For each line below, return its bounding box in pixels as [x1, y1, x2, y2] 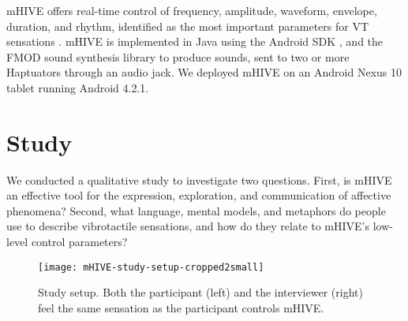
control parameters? [31, 233, 128, 250]
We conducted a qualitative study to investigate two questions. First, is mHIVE [6, 171, 392, 188]
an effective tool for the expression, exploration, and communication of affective [6, 187, 391, 203]
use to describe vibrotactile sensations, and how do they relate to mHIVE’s [6, 218, 370, 234]
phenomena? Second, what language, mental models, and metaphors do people [6, 202, 386, 218]
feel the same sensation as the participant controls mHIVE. [38, 299, 324, 315]
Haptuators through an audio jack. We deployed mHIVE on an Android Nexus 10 [6, 64, 402, 80]
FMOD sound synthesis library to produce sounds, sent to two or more [6, 48, 350, 65]
